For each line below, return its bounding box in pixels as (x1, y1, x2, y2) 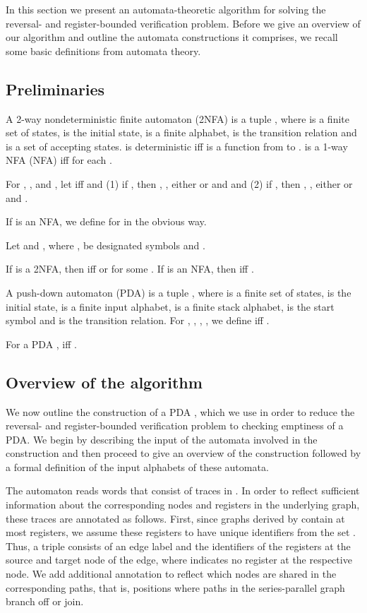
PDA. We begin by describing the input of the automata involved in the (6, 432, 318, 446)
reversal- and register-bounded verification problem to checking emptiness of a (6, 418, 344, 433)
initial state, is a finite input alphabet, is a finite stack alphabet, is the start (6, 299, 335, 314)
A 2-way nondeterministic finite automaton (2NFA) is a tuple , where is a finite (6, 111, 349, 126)
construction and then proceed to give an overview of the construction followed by (6, 446, 361, 460)
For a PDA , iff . (6, 336, 77, 351)
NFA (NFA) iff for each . (6, 153, 112, 167)
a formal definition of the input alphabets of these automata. (6, 459, 269, 474)
